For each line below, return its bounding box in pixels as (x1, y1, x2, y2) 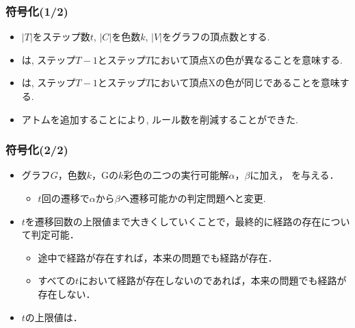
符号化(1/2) (5, 2, 68, 19)
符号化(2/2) (5, 141, 68, 158)
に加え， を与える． (250, 168, 339, 182)
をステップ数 (32, 29, 90, 44)
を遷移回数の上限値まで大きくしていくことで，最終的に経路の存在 (25, 214, 321, 228)
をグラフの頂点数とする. (162, 29, 270, 44)
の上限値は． (25, 310, 83, 324)
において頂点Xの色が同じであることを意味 (150, 75, 340, 90)
